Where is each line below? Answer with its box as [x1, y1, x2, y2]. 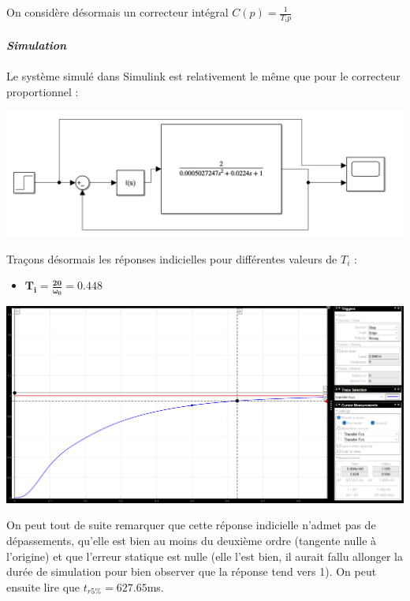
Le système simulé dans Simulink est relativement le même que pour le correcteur [6, 68, 401, 84]
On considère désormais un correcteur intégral [6, 4, 229, 20]
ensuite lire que [6, 578, 80, 595]
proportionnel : [6, 83, 79, 99]
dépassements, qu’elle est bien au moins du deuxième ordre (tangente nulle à [6, 532, 377, 549]
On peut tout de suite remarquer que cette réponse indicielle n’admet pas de [6, 517, 376, 533]
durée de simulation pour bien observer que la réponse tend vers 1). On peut [6, 563, 377, 580]
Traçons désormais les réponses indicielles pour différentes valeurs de [6, 250, 337, 267]
